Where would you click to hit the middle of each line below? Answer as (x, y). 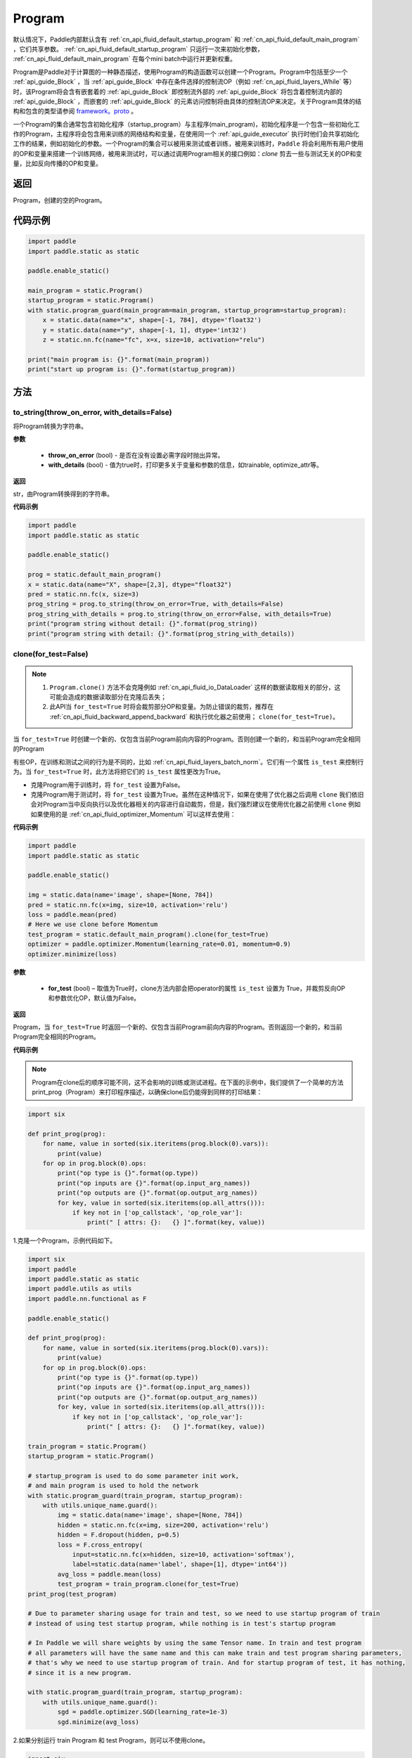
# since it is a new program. (80, 1673)
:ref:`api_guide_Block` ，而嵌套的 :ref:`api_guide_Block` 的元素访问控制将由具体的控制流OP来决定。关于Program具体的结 (187, 101)
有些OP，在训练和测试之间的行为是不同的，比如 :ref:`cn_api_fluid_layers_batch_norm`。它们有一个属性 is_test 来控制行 (188, 762)
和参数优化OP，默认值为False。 (94, 998)
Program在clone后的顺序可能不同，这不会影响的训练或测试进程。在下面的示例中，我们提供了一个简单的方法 (188, 1082)
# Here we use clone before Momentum (93, 924)
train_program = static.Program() (87, 1446)
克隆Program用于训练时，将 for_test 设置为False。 (107, 785)
